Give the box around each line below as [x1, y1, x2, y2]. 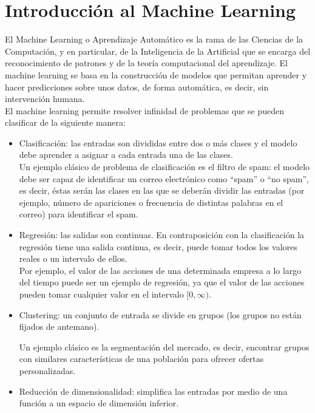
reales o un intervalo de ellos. [19, 252, 127, 265]
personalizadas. [19, 364, 76, 377]
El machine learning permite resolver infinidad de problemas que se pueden [5, 104, 284, 117]
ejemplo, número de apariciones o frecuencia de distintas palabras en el [19, 196, 283, 208]
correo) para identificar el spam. [19, 208, 138, 220]
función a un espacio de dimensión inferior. [19, 397, 179, 409]
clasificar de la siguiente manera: [5, 116, 126, 129]
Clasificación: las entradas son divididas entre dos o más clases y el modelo [19, 136, 297, 149]
